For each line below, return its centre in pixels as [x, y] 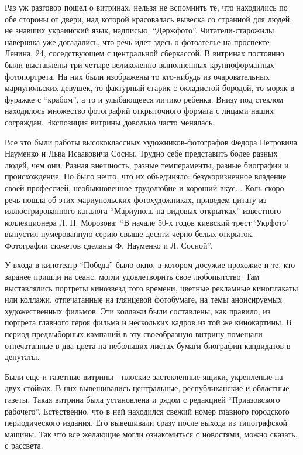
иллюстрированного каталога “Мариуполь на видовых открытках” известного [143, 211]
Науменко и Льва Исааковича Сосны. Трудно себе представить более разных [141, 153]
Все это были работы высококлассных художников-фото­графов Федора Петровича [151, 142]
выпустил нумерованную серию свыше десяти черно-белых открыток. [130, 234]
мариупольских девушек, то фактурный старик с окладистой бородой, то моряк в [149, 88]
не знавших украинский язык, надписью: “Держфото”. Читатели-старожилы [140, 30]
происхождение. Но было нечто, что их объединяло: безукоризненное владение [146, 176]
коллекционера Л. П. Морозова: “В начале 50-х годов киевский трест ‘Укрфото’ [147, 222]
